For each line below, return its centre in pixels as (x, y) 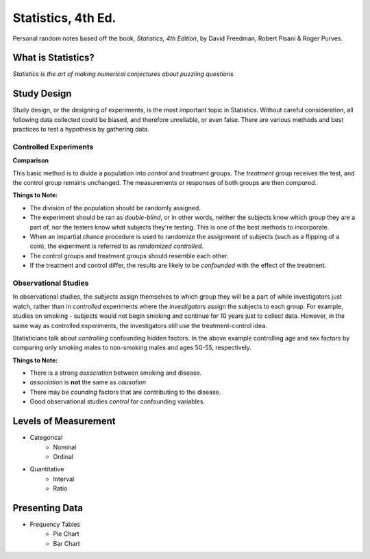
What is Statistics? (54, 58)
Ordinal (63, 456)
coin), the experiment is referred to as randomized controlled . (117, 246)
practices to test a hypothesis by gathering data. (81, 129)
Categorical (46, 438)
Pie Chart (66, 534)
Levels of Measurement (64, 421)
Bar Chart (66, 543)
